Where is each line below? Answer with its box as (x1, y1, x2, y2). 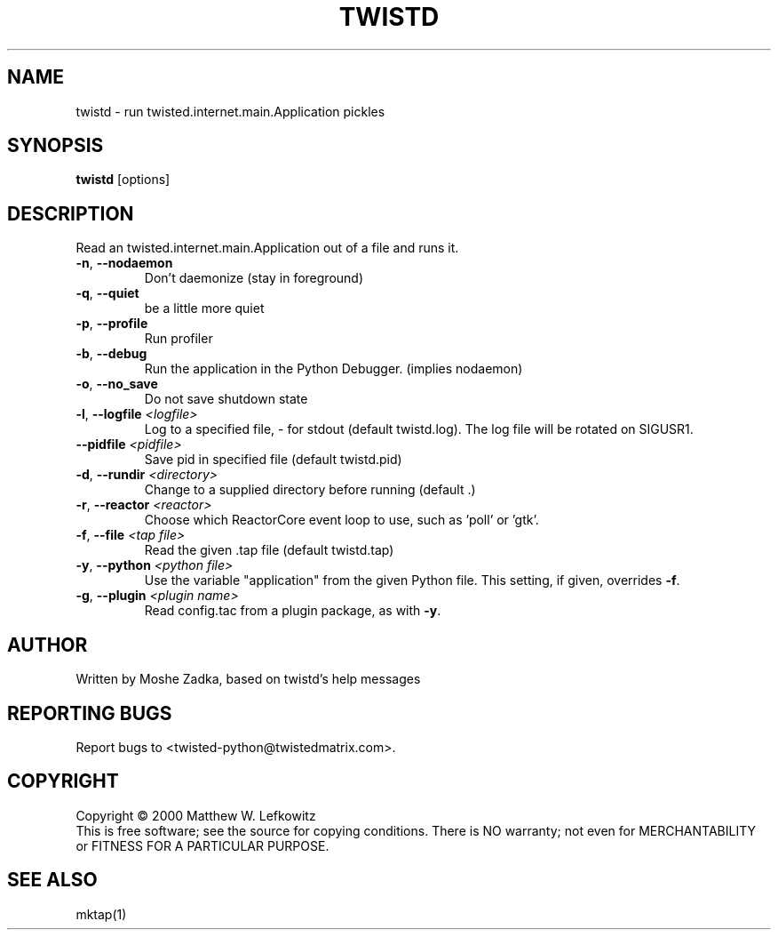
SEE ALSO (7, 869, 98, 892)
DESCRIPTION (7, 202, 134, 225)
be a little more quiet (144, 300, 265, 316)
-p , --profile (75, 316, 148, 332)
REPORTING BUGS (7, 701, 172, 725)
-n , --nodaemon (75, 255, 173, 271)
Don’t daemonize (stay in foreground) (144, 270, 364, 286)
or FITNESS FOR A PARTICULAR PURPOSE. (75, 837, 329, 853)
